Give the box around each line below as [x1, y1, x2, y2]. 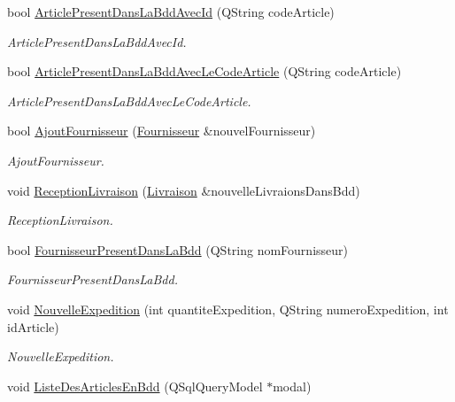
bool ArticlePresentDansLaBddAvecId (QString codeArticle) [7, 3, 335, 20]
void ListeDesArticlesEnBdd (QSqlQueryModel [7, 376, 263, 395]
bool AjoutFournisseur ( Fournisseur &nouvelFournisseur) [7, 121, 316, 140]
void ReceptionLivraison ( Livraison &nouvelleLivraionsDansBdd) [7, 181, 360, 199]
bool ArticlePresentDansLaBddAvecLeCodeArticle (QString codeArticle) [7, 62, 402, 81]
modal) [273, 376, 312, 395]
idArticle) [7, 317, 59, 336]
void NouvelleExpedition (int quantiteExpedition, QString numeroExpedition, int [7, 299, 449, 318]
